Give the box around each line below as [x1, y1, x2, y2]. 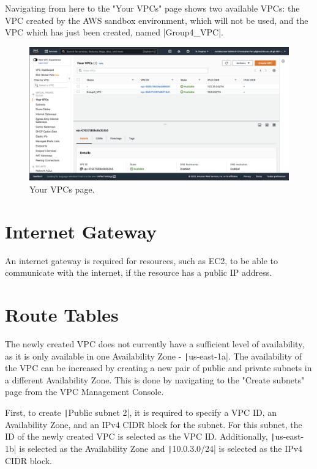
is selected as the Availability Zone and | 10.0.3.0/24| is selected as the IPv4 [19, 441, 303, 454]
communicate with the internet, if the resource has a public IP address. [5, 266, 272, 279]
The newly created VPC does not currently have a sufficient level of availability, [5, 338, 305, 350]
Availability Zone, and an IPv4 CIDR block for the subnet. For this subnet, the [5, 418, 302, 430]
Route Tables [5, 302, 119, 327]
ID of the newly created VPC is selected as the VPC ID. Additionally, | [5, 430, 275, 443]
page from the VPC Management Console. [5, 385, 164, 398]
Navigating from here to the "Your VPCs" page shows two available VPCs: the [5, 2, 300, 14]
